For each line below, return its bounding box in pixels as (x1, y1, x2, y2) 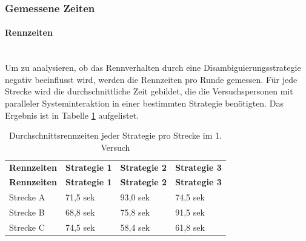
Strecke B (9, 206, 45, 219)
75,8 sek (120, 206, 150, 219)
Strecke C (9, 221, 45, 234)
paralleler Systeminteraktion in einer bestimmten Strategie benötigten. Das (5, 97, 284, 110)
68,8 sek (65, 206, 95, 219)
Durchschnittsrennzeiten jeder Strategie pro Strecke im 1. (8, 129, 222, 142)
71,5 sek (65, 191, 95, 203)
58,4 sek (120, 221, 150, 234)
